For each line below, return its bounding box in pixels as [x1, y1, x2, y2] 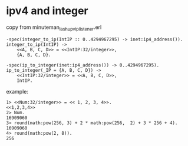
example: [6, 88, 28, 95]
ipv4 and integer [6, 4, 88, 18]
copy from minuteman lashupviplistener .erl [6, 24, 102, 32]
